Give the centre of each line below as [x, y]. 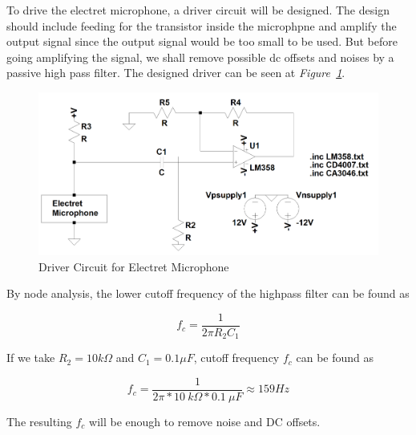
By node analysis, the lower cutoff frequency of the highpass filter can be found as [208, 293]
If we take [31, 358]
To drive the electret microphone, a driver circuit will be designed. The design [198, 10]
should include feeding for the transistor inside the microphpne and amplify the [202, 25]
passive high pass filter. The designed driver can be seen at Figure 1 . [176, 73]
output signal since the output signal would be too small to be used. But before [202, 41]
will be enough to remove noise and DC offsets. [205, 421]
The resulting [39, 421]
